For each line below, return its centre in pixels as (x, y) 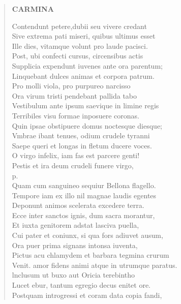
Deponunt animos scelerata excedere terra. (78, 205)
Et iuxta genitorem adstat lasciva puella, (76, 225)
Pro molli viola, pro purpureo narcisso (71, 86)
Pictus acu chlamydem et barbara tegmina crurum (90, 255)
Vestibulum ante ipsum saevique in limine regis (85, 105)
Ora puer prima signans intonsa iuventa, (75, 245)
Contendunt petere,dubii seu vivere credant (79, 26)
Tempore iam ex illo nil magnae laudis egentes (84, 195)
